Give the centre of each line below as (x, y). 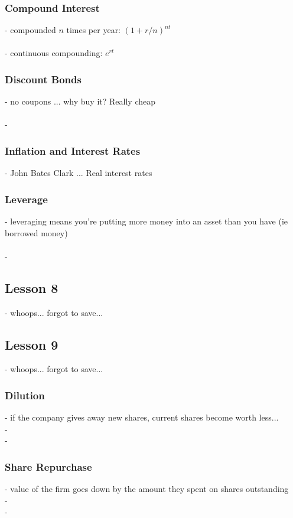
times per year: (94, 30)
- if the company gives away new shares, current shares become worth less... (142, 417)
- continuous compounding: (54, 53)
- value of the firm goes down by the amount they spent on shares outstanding (147, 489)
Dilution (25, 395)
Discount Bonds (43, 79)
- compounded (30, 30)
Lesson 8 (32, 287)
